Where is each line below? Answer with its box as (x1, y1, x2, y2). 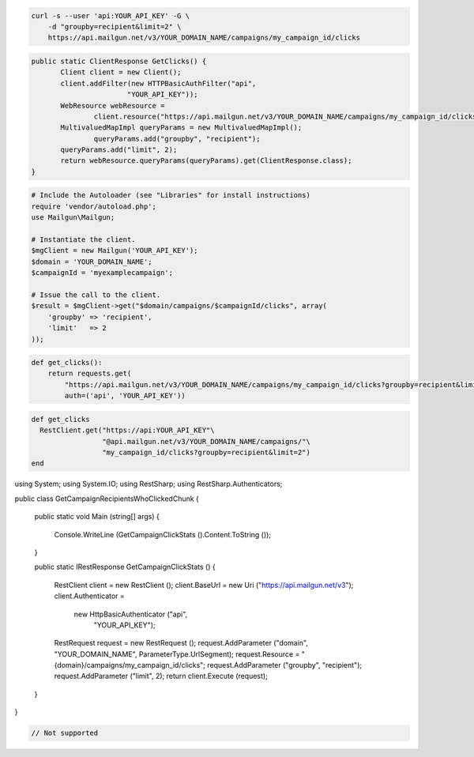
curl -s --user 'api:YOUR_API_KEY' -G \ (31, 11, 190, 20)
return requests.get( (47, 369, 132, 378)
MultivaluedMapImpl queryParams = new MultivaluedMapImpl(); (60, 123, 303, 132)
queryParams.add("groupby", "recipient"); (93, 134, 261, 143)
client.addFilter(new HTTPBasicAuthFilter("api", (60, 79, 257, 88)
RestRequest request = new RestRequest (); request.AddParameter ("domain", (54, 638, 308, 648)
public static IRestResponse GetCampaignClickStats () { (34, 562, 216, 572)
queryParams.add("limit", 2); (60, 145, 178, 154)
